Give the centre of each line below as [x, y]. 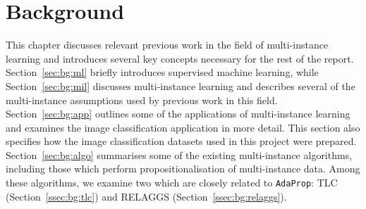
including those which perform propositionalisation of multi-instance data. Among [183, 169]
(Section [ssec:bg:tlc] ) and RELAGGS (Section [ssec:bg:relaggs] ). [146, 196]
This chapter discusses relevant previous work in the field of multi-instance [167, 45]
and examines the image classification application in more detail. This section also [183, 127]
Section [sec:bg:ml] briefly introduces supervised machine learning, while [162, 72]
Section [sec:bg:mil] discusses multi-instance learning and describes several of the [181, 85]
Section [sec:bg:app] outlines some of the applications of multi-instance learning [178, 114]
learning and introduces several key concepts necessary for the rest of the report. [180, 58]
